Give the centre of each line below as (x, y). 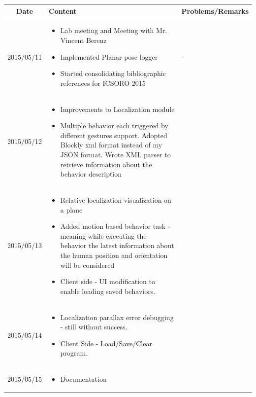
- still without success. (94, 327)
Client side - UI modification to (108, 281)
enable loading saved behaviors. (108, 291)
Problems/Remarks (215, 11)
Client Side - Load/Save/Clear (106, 343)
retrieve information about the (106, 164)
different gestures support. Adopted (114, 135)
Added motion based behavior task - (115, 226)
